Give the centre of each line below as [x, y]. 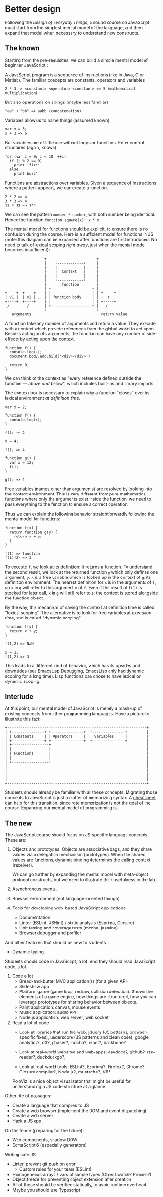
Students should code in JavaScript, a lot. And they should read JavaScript [80, 961]
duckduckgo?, [51, 1057]
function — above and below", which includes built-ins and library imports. [80, 383]
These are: [16, 840]
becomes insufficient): [27, 249]
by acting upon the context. [48, 339]
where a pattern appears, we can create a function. [56, 188]
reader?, [28, 1057]
